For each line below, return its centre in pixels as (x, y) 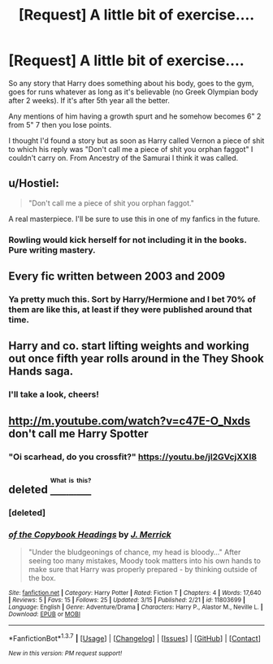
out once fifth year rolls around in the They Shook (136, 359)
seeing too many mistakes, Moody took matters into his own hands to (145, 560)
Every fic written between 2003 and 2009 (117, 277)
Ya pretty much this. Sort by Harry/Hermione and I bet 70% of (132, 299)
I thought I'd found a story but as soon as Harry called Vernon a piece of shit (136, 141)
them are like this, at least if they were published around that (130, 309)
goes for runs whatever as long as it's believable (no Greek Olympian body (133, 92)
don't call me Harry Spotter (78, 434)
